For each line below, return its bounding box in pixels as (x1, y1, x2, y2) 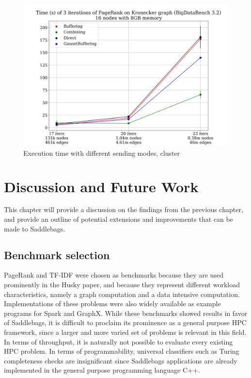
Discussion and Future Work (4, 176, 199, 196)
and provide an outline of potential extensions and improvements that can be (4, 214, 233, 224)
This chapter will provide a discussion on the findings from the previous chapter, (4, 204, 243, 214)
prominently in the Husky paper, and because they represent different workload (4, 279, 240, 290)
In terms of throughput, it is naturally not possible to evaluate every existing (4, 336, 233, 346)
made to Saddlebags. (4, 223, 65, 233)
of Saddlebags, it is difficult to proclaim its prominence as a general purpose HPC (4, 317, 247, 328)
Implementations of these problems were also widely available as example (4, 298, 221, 309)
